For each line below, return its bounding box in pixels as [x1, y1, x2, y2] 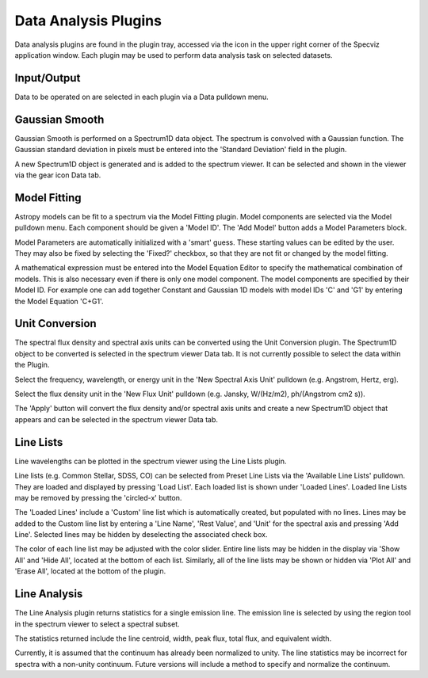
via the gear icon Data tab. [14, 170, 101, 180]
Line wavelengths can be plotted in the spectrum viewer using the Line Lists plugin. [14, 456, 287, 466]
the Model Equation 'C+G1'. [14, 296, 104, 306]
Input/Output [14, 71, 81, 85]
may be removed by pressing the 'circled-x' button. [14, 493, 182, 502]
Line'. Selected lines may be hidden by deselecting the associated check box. [14, 530, 268, 539]
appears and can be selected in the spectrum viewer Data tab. [14, 414, 218, 424]
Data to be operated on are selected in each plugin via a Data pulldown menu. [14, 92, 269, 101]
